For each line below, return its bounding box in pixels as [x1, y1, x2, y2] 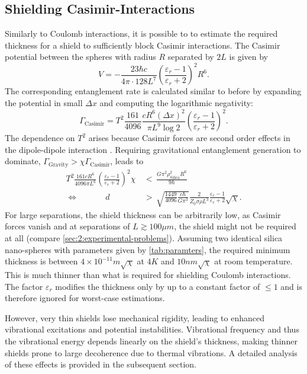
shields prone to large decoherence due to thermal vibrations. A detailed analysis [5, 346, 298, 359]
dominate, [5, 155, 41, 167]
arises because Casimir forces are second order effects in [88, 132, 290, 144]
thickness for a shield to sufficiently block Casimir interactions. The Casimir [5, 39, 280, 51]
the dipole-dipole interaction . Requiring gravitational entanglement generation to [5, 143, 301, 155]
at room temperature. [214, 255, 293, 267]
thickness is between [5, 255, 78, 267]
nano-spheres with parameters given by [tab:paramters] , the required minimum [5, 243, 290, 255]
